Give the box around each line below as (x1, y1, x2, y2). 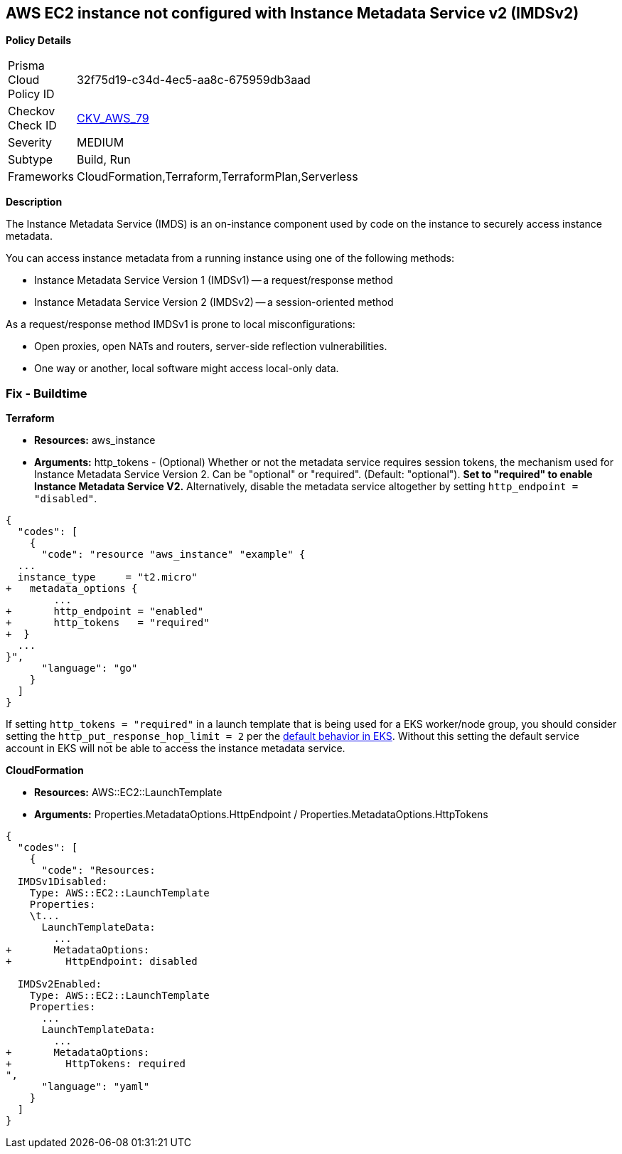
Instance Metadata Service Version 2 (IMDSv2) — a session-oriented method (34, 296, 394, 309)
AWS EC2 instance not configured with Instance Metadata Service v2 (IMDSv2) (6, 4, 579, 22)
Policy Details (6, 34, 72, 47)
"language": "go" (41, 662, 138, 674)
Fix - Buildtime (6, 386, 87, 401)
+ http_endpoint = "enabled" (6, 605, 204, 618)
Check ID (8, 118, 57, 133)
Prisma (8, 58, 45, 73)
